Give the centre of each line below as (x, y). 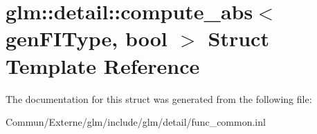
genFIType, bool (87, 38)
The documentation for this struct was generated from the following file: (159, 98)
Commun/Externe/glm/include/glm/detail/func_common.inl (136, 122)
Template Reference (103, 65)
